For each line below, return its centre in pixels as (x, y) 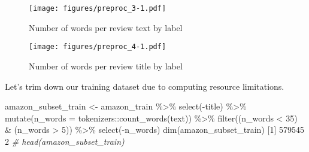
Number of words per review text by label (106, 27)
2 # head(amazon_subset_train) (65, 141)
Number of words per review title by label (106, 66)
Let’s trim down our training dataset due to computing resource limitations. (145, 86)
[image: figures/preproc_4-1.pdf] (98, 47)
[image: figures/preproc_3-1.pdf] (98, 8)
